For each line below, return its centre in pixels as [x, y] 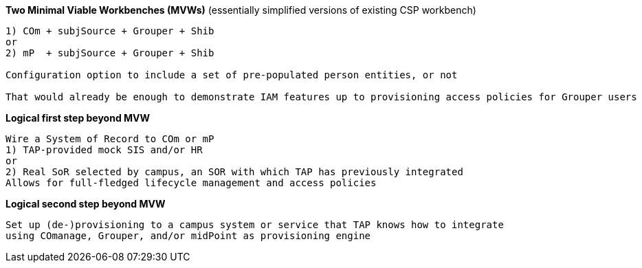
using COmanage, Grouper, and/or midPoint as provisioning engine [188, 236]
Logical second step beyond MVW [86, 204]
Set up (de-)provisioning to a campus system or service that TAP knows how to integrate [255, 225]
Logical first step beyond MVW [78, 118]
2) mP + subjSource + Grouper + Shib [110, 53]
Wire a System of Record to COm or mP [110, 139]
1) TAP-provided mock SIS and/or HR [104, 150]
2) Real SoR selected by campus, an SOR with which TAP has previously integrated [234, 172]
